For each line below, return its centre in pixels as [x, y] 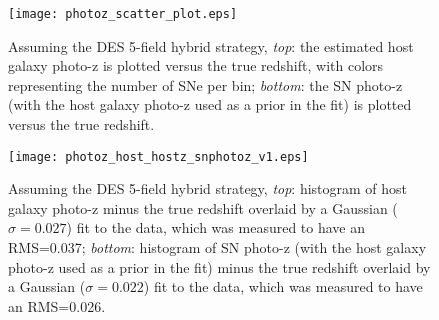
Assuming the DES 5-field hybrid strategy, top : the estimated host [211, 45]
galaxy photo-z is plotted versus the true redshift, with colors [196, 65]
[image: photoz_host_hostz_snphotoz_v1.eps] [158, 156]
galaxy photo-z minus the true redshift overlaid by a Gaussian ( [203, 207]
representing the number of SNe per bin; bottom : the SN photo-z [205, 84]
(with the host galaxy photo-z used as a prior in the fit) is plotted [210, 104]
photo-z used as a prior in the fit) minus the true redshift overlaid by [219, 266]
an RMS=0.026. [57, 305]
